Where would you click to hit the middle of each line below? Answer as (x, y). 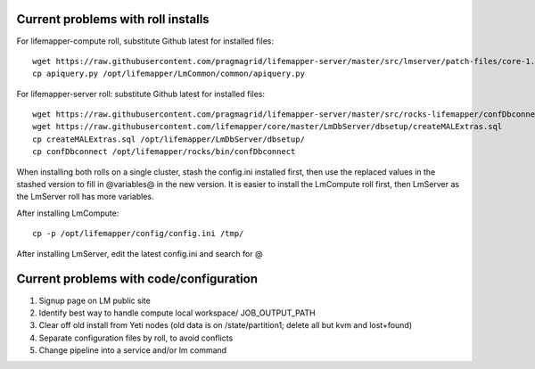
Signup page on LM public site (95, 300)
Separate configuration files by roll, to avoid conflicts (136, 338)
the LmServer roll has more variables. (86, 197)
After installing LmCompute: (68, 213)
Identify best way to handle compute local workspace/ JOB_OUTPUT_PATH (177, 313)
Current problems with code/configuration (137, 279)
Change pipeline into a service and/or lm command (133, 350)
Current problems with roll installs (113, 19)
